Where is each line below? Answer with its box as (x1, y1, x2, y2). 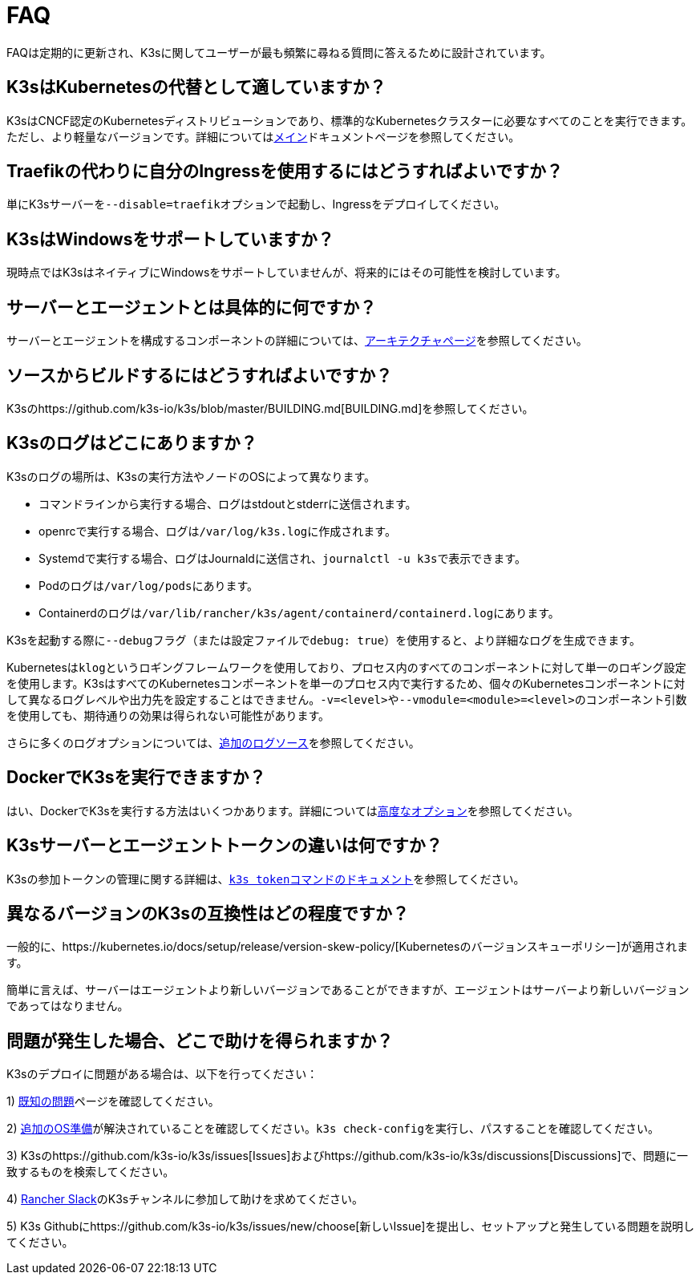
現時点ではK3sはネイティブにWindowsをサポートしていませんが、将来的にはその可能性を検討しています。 (6, 265, 567, 280)
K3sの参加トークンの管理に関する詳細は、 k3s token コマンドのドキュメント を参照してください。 (6, 871, 525, 886)
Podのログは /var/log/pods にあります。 (38, 578, 259, 592)
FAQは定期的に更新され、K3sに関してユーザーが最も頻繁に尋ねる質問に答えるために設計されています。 (6, 45, 552, 59)
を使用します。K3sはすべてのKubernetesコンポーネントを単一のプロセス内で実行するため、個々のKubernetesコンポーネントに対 (6, 676, 686, 690)
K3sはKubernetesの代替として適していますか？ (6, 77, 386, 98)
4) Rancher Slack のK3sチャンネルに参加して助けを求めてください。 (6, 1192, 363, 1206)
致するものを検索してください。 (6, 1165, 175, 1179)
